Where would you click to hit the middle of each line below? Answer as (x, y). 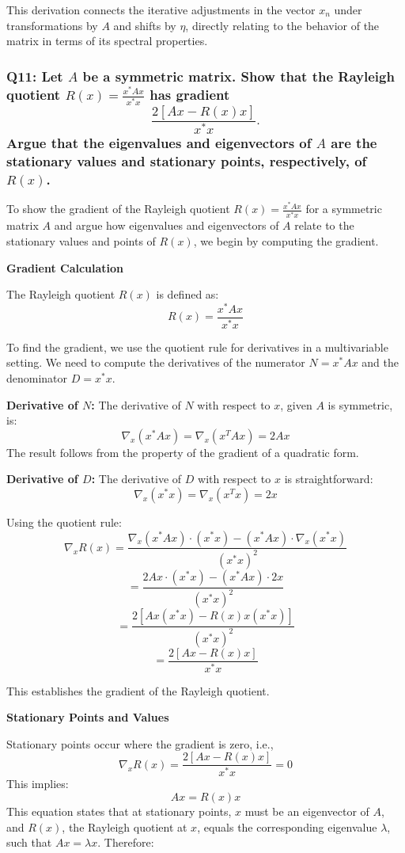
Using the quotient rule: (64, 522)
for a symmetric (344, 209)
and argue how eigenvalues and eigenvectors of (167, 225)
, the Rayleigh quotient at (125, 826)
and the (380, 362)
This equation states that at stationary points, (119, 811)
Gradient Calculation (65, 267)
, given (296, 404)
